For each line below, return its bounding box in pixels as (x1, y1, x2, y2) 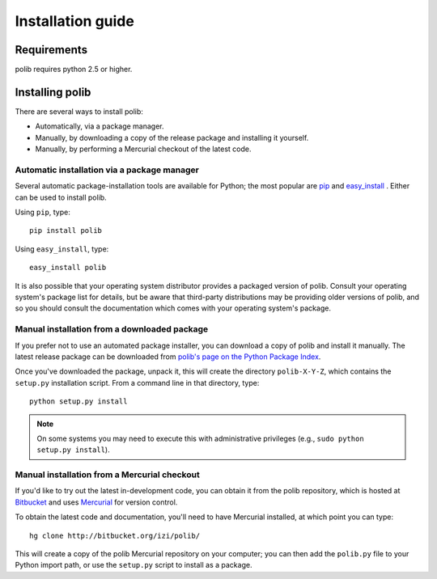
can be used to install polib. (15, 192, 107, 202)
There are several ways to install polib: (15, 106, 143, 116)
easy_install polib (29, 263, 107, 273)
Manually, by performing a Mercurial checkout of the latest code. (35, 144, 252, 154)
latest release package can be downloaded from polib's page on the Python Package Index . (15, 352, 321, 361)
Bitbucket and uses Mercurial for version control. (15, 497, 178, 507)
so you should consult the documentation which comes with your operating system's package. (15, 303, 332, 313)
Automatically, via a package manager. (35, 121, 165, 131)
